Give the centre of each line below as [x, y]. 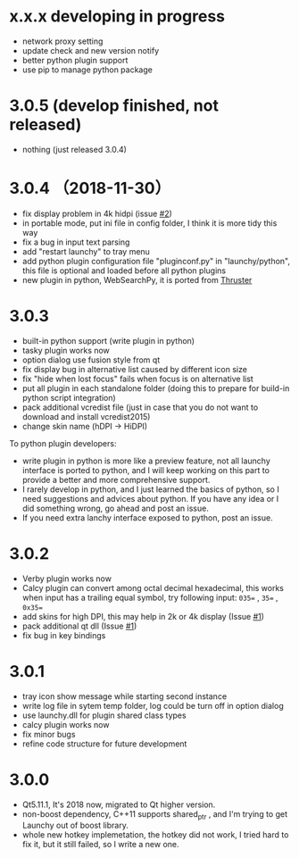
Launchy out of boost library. [75, 825]
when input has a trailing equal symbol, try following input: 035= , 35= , [150, 597]
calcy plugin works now [66, 724]
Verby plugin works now [66, 579]
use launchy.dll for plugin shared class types [104, 715]
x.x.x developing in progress [117, 17]
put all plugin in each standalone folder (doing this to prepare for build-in [156, 388]
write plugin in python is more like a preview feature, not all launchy [146, 461]
